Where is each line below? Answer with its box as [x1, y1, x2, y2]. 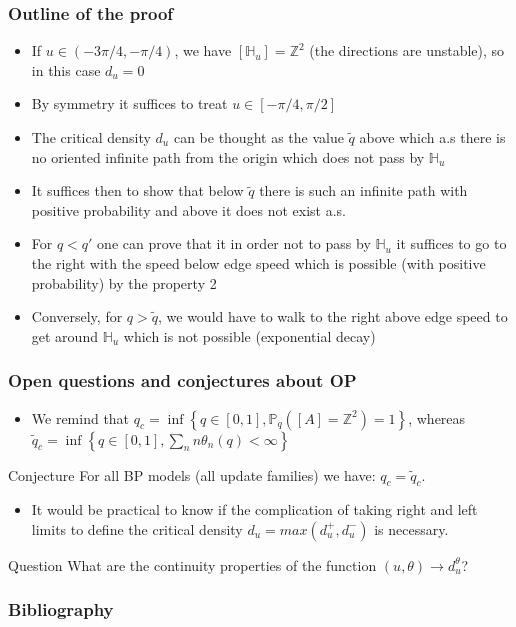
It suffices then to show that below [31, 180, 244, 201]
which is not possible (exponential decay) [123, 325, 376, 346]
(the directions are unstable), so [309, 40, 505, 61]
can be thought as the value [173, 127, 344, 147]
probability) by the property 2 [31, 272, 217, 293]
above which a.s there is [359, 127, 506, 147]
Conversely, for [31, 306, 123, 327]
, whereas [408, 407, 466, 428]
